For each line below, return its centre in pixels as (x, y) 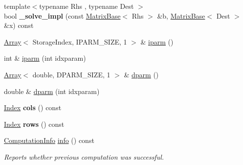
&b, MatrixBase (181, 15)
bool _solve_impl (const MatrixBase (62, 15)
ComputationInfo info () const (49, 140)
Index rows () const (34, 124)
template (17, 6)
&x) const (19, 25)
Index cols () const (33, 107)
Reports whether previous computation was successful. (84, 156)
